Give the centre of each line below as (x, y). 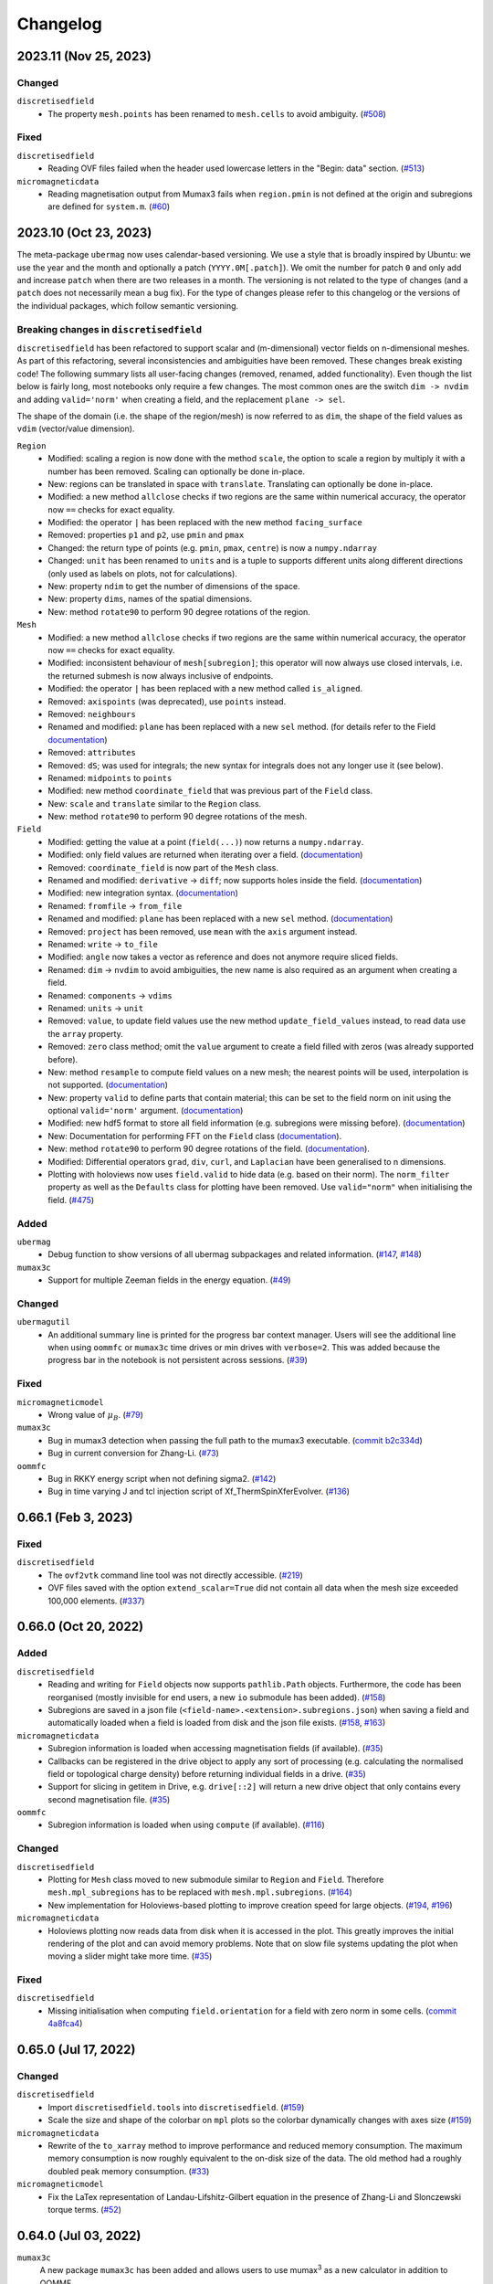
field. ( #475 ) (71, 1200)
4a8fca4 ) (65, 2024)
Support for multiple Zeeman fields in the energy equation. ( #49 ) (169, 1280)
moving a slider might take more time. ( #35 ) (130, 1956)
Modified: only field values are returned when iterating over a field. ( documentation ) (205, 855)
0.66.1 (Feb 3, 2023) (75, 1518)
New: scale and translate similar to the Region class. (155, 803)
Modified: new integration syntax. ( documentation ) (143, 893)
